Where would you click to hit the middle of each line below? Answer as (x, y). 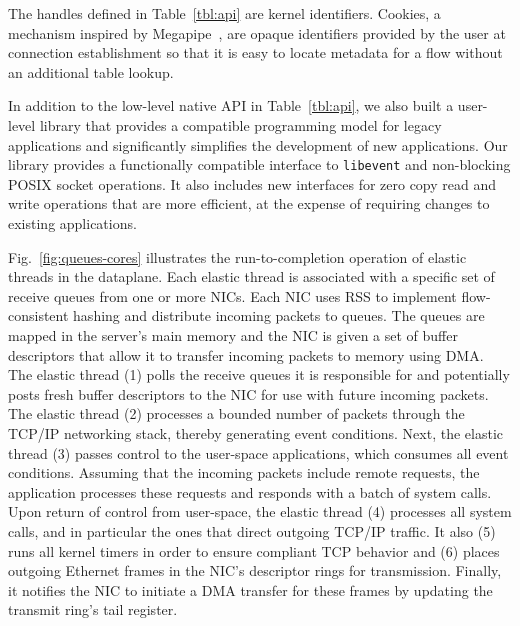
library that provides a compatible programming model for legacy (240, 124)
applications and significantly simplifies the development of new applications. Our (258, 144)
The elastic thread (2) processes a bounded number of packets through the (236, 413)
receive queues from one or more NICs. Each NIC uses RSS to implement (232, 295)
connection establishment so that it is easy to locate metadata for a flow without (255, 52)
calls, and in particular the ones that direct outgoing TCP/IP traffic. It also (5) (252, 530)
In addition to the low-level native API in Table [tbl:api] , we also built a (231, 105)
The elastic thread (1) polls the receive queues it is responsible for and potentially (259, 374)
